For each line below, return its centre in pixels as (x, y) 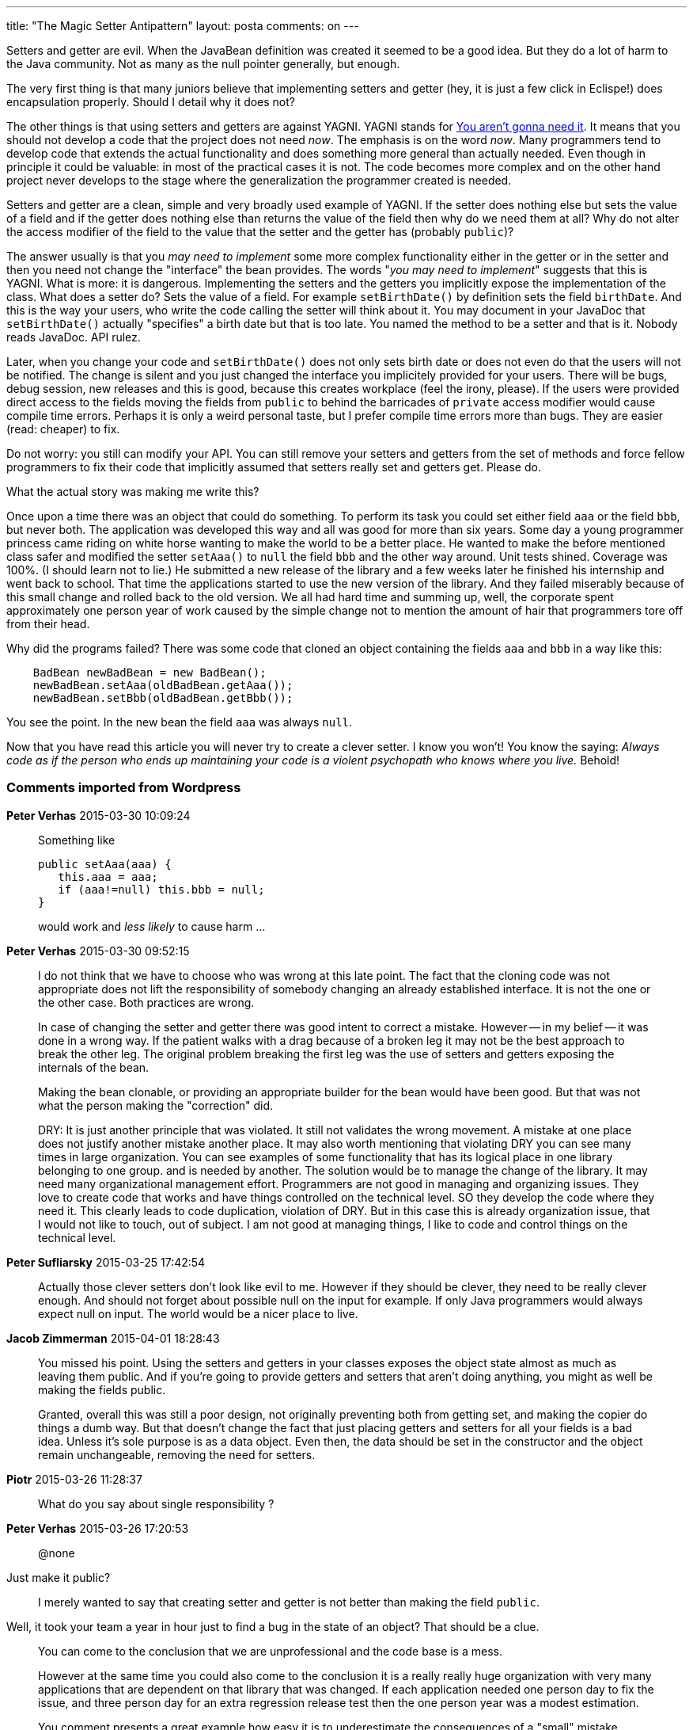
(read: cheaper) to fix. (63, 429)
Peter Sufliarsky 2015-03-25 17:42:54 (106, 1262)
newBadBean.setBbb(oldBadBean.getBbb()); (163, 698)
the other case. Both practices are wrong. (146, 1002)
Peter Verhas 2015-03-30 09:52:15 (98, 951)
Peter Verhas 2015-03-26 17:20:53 (98, 1528)
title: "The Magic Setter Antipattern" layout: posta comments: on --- (183, 26)
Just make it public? (59, 1577)
